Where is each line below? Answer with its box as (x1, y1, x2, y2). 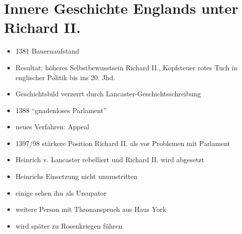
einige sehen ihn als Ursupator (15, 187, 107, 198)
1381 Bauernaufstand (15, 46, 80, 56)
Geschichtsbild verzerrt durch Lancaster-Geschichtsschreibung (15, 88, 201, 99)
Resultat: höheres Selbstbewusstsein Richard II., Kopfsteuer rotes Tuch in (15, 62, 238, 72)
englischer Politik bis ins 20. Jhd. (15, 72, 115, 82)
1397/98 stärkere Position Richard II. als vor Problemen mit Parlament (15, 138, 230, 148)
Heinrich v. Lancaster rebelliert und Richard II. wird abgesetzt (15, 154, 205, 165)
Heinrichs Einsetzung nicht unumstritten (15, 171, 138, 181)
